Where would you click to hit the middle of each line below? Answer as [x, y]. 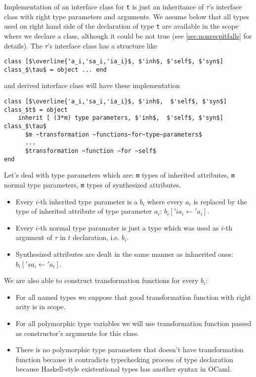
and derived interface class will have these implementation [92, 85]
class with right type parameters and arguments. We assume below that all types [127, 16]
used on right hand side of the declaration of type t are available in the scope [121, 26]
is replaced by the [220, 201]
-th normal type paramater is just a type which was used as [128, 227]
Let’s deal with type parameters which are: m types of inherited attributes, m [119, 175]
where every [165, 201]
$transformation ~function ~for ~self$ [90, 151]
